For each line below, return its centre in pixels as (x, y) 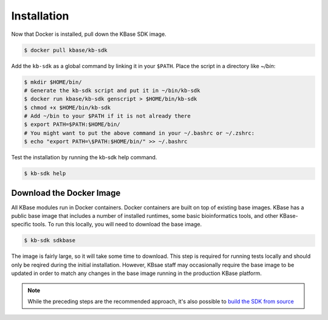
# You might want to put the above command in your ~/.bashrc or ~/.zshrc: (139, 133)
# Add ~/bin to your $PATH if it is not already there (107, 116)
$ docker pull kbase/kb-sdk (66, 50)
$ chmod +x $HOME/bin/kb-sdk (67, 107)
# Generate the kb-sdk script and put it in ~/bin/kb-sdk (112, 90)
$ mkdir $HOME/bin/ (53, 82)
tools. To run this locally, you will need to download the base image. (117, 224)
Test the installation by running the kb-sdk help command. (84, 158)
